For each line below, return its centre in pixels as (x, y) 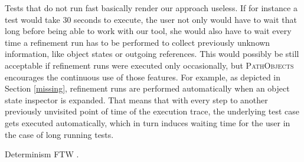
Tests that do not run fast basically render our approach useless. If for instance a (151, 8)
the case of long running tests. (59, 134)
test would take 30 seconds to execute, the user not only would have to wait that (151, 19)
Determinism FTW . (42, 154)
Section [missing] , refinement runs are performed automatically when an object (147, 88)
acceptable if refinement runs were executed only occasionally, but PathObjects (149, 65)
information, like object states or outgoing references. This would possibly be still (152, 54)
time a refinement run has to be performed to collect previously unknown (138, 42)
